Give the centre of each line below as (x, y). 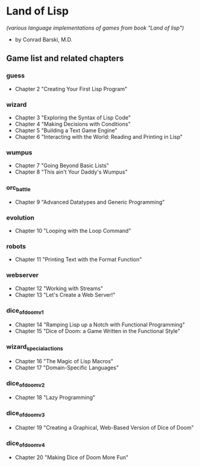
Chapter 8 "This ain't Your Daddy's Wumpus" (71, 172)
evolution (20, 217)
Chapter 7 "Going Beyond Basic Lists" (62, 166)
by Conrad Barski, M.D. (44, 39)
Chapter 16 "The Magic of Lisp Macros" (64, 361)
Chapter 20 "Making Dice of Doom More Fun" (71, 457)
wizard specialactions (35, 348)
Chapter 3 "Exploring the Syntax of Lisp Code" (73, 117)
